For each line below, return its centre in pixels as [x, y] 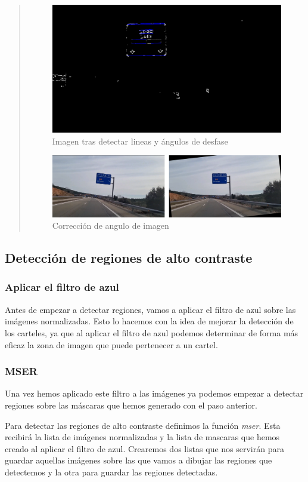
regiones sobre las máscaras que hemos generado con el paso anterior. [131, 405]
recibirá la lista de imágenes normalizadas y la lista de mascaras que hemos [142, 437]
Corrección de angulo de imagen [111, 225]
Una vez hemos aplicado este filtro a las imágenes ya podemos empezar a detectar [154, 393]
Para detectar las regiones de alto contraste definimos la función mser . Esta [143, 425]
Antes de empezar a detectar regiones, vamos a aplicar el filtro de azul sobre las [150, 309]
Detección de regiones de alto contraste [129, 258]
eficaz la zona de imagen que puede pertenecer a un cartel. [111, 344]
